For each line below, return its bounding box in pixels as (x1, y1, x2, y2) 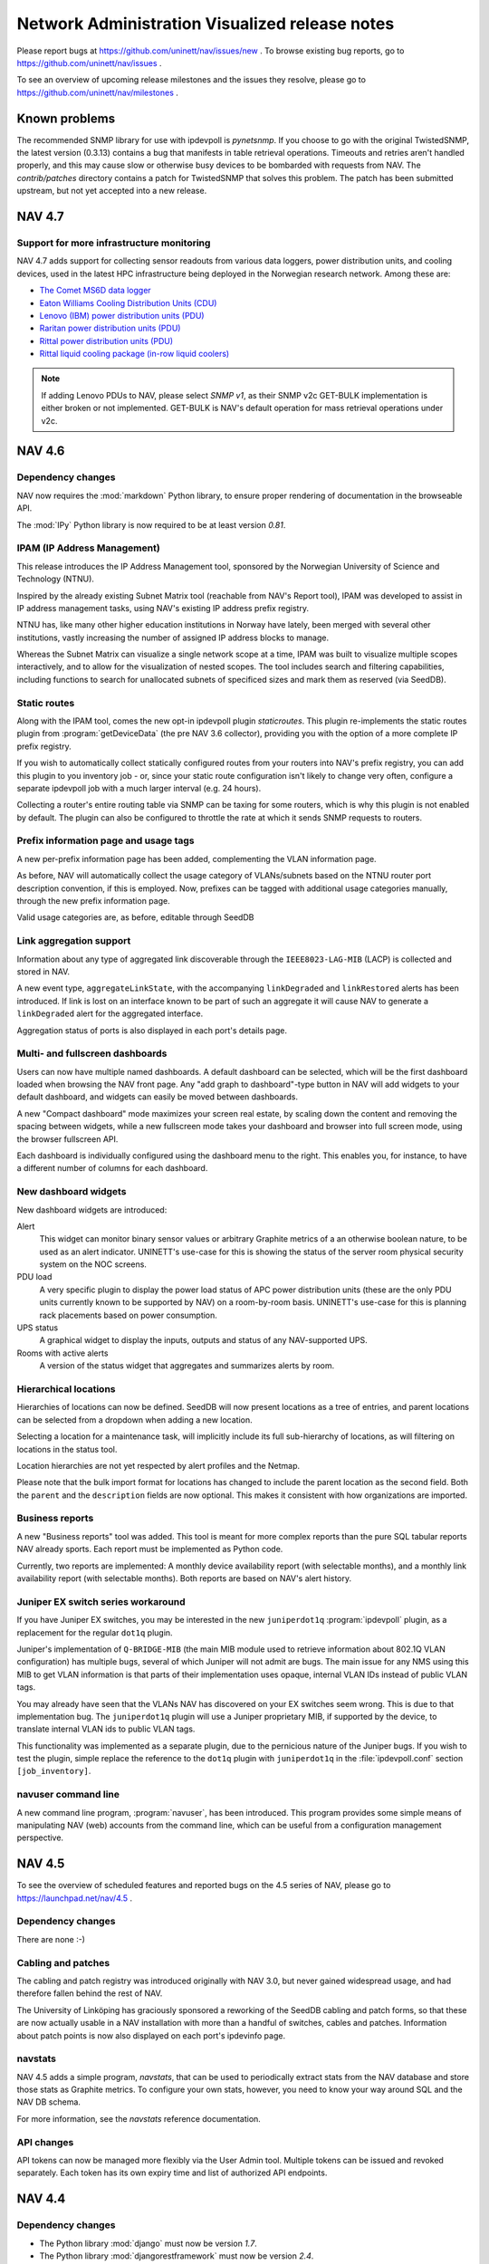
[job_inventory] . (16, 1766, 91, 1777)
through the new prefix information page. (16, 896, 171, 907)
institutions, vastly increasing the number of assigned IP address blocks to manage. (16, 632, 330, 643)
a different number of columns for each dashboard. (16, 1163, 208, 1174)
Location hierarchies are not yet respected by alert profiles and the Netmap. (16, 1460, 301, 1471)
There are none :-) (16, 1933, 86, 1944)
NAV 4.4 (16, 2192, 66, 2207)
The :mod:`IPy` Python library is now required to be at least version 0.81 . (16, 519, 286, 530)
